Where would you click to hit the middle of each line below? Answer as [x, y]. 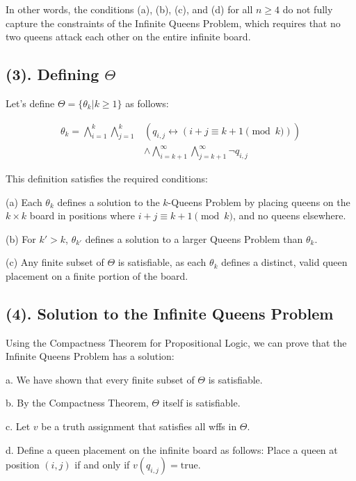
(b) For [21, 238]
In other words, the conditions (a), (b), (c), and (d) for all [129, 9]
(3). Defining [52, 74]
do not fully [308, 9]
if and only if [102, 465]
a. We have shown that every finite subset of [100, 379]
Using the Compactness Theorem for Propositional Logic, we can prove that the [176, 342]
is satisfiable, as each [162, 262]
